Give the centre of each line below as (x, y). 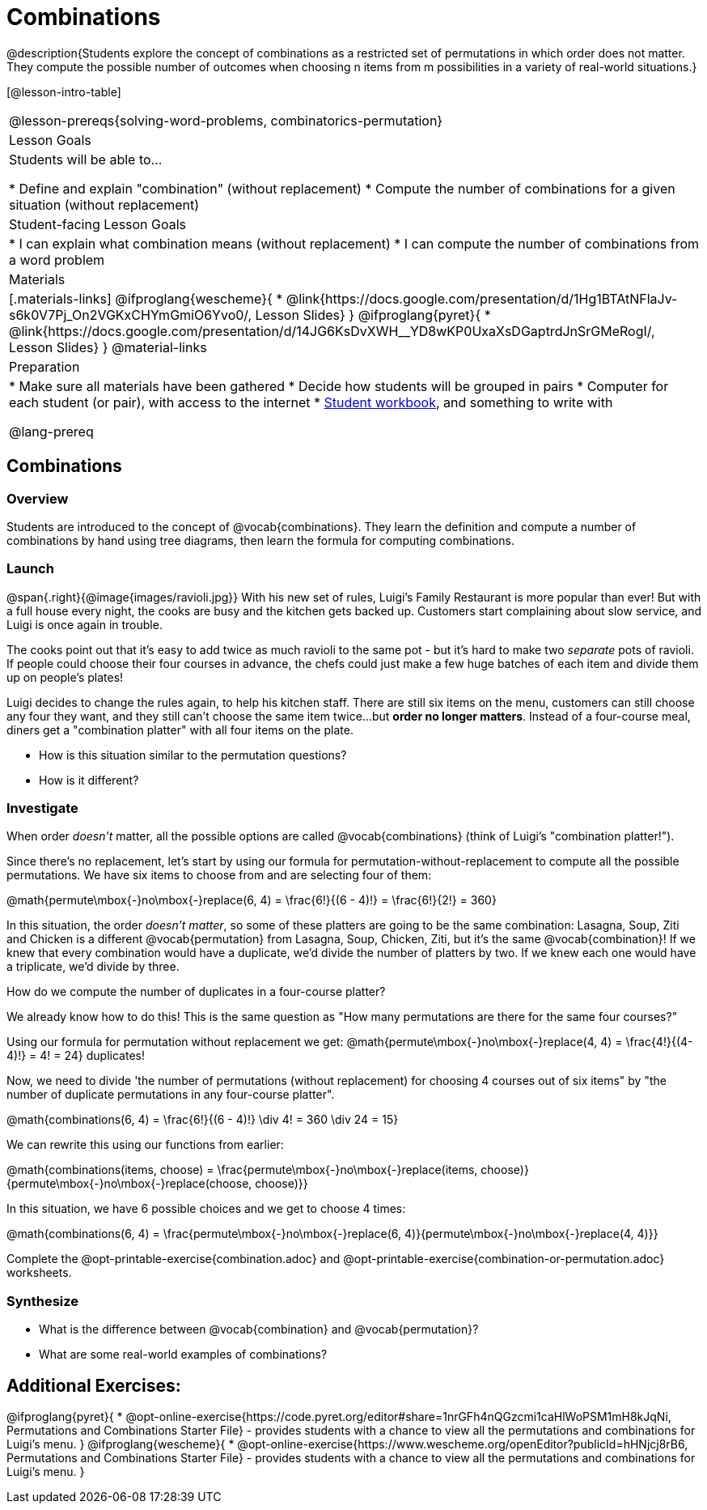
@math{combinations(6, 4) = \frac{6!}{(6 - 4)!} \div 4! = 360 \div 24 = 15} (203, 1120)
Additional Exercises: (94, 1385)
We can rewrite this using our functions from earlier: (145, 1145)
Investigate (42, 808)
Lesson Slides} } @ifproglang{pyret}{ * (373, 315)
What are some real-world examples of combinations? (183, 1355)
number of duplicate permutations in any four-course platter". (171, 1095)
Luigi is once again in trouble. (85, 624)
